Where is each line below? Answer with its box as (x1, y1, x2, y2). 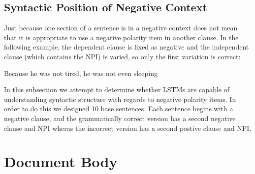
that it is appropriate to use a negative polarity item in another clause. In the (4, 32, 239, 42)
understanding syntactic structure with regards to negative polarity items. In (4, 94, 236, 104)
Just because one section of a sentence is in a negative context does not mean (4, 23, 238, 33)
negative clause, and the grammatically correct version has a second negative (4, 113, 236, 123)
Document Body (4, 151, 118, 172)
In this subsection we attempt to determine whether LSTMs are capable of (4, 84, 229, 95)
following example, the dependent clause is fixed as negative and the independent (4, 42, 249, 52)
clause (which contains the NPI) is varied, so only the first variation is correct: (4, 51, 241, 61)
